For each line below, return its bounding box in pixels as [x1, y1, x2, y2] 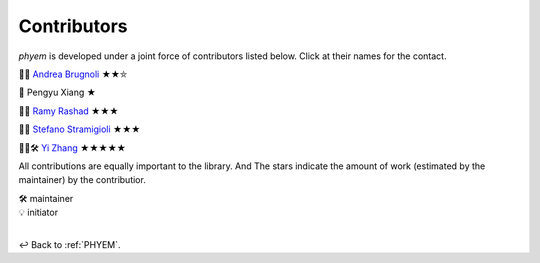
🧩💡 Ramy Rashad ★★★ [18, 105, 119, 117]
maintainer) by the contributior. [18, 174, 147, 186]
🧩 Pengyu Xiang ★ [18, 86, 97, 99]
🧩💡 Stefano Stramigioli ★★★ [18, 123, 141, 135]
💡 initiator [18, 206, 59, 219]
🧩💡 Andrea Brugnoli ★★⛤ [18, 68, 128, 80]
